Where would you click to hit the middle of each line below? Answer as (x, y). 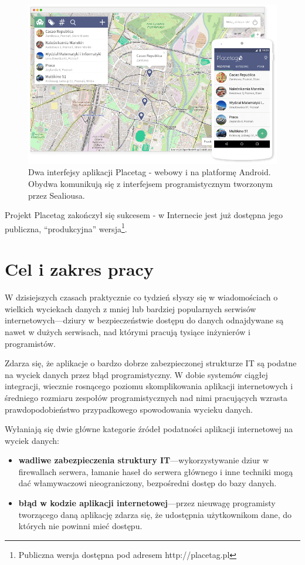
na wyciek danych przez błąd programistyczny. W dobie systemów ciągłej (136, 374)
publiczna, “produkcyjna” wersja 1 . (66, 228)
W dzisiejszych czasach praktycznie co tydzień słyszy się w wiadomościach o (141, 297)
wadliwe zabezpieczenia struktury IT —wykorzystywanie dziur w (144, 460)
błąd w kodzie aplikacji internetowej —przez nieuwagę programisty (147, 503)
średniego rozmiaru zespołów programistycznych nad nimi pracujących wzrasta (146, 397)
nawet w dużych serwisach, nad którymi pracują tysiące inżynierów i (128, 331)
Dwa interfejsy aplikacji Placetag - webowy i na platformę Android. (150, 172)
